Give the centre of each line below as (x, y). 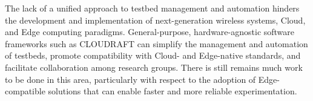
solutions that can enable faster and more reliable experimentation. (173, 91)
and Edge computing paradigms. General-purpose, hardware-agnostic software (150, 32)
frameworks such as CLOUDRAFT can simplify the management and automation (156, 43)
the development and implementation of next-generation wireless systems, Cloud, (155, 20)
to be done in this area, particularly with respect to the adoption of (130, 79)
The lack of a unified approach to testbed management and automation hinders (152, 8)
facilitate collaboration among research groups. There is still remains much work (154, 67)
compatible (25, 91)
